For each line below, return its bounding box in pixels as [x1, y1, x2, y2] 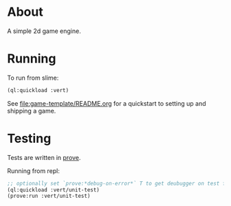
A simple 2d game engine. [7, 27, 81, 35]
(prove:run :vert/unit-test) [7, 193, 91, 200]
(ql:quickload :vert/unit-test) [7, 186, 100, 193]
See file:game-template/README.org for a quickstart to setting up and [7, 99, 206, 107]
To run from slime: [7, 73, 59, 82]
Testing [7, 130, 52, 146]
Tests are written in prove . [7, 153, 81, 161]
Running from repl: [7, 166, 60, 175]
